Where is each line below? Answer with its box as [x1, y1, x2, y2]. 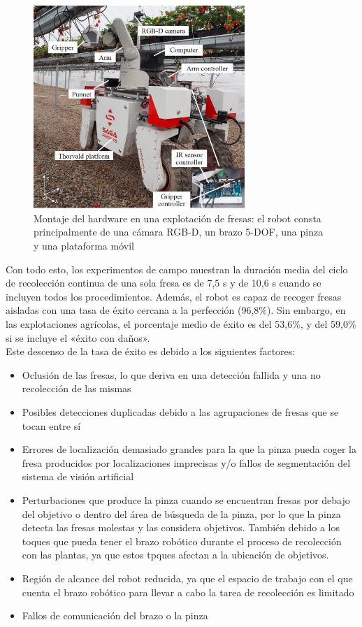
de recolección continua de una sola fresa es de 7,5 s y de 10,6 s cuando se [6, 275, 321, 290]
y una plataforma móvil [34, 238, 134, 253]
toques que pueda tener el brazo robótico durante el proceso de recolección [22, 533, 342, 548]
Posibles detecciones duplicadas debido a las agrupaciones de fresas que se [22, 404, 339, 419]
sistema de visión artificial [22, 469, 134, 484]
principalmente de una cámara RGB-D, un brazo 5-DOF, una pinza [34, 224, 324, 239]
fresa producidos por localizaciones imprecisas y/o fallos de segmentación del [22, 455, 351, 470]
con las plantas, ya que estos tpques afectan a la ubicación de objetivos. [22, 547, 329, 562]
